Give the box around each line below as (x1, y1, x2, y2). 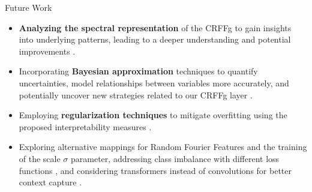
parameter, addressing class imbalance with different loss (71, 152, 280, 164)
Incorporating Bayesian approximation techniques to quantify (19, 65, 258, 77)
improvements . (19, 44, 76, 57)
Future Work (5, 1, 52, 13)
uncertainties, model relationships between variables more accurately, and (19, 76, 289, 89)
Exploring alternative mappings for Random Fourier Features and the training (19, 140, 307, 153)
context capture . (19, 176, 82, 188)
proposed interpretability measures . (19, 120, 152, 133)
